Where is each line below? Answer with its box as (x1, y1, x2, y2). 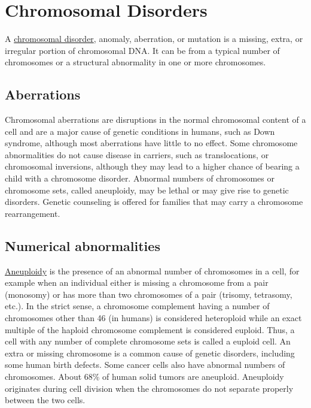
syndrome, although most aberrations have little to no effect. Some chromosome (5, 137, 298, 149)
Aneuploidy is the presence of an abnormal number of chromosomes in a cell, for (5, 264, 300, 277)
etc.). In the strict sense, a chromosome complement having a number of (5, 300, 270, 312)
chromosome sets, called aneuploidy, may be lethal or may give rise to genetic (5, 183, 289, 196)
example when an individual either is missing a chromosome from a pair (5, 276, 269, 289)
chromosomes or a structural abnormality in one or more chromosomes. (5, 56, 266, 68)
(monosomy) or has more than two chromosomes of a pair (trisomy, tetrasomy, (5, 288, 292, 300)
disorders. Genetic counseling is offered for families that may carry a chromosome (5, 195, 303, 208)
